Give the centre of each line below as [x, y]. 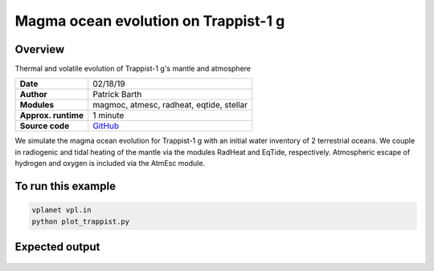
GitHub [106, 126]
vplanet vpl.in [61, 210]
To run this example [66, 186]
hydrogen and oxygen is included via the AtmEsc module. [110, 164]
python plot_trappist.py [81, 221]
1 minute [108, 115]
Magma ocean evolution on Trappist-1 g [150, 21]
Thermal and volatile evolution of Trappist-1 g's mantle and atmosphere [133, 69]
